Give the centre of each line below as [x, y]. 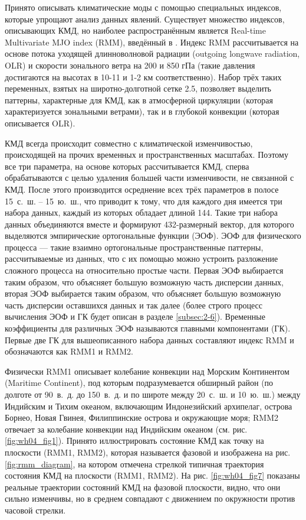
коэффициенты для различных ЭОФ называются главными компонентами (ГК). [148, 328]
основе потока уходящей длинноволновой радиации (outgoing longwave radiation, [152, 53]
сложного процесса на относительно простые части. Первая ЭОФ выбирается [144, 270]
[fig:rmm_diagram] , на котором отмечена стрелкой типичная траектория [134, 464]
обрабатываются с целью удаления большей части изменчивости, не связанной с [149, 178]
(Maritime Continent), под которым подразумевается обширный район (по [139, 383]
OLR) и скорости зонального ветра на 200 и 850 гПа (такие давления [130, 65]
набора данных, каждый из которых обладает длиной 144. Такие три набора [141, 212]
